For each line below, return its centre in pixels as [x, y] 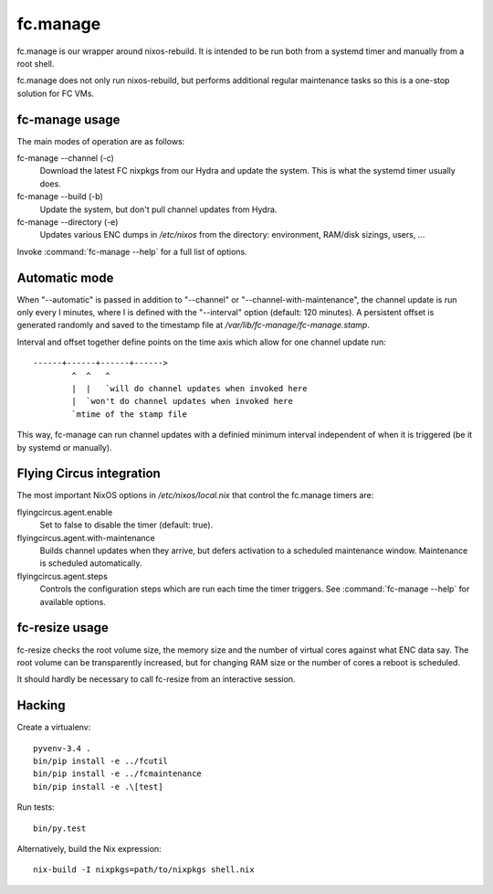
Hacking [41, 705]
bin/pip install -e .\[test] [98, 787]
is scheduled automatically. [91, 563]
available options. [73, 601]
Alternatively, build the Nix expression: [89, 848]
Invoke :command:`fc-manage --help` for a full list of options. [132, 251]
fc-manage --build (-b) [60, 197]
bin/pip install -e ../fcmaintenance [118, 774]
